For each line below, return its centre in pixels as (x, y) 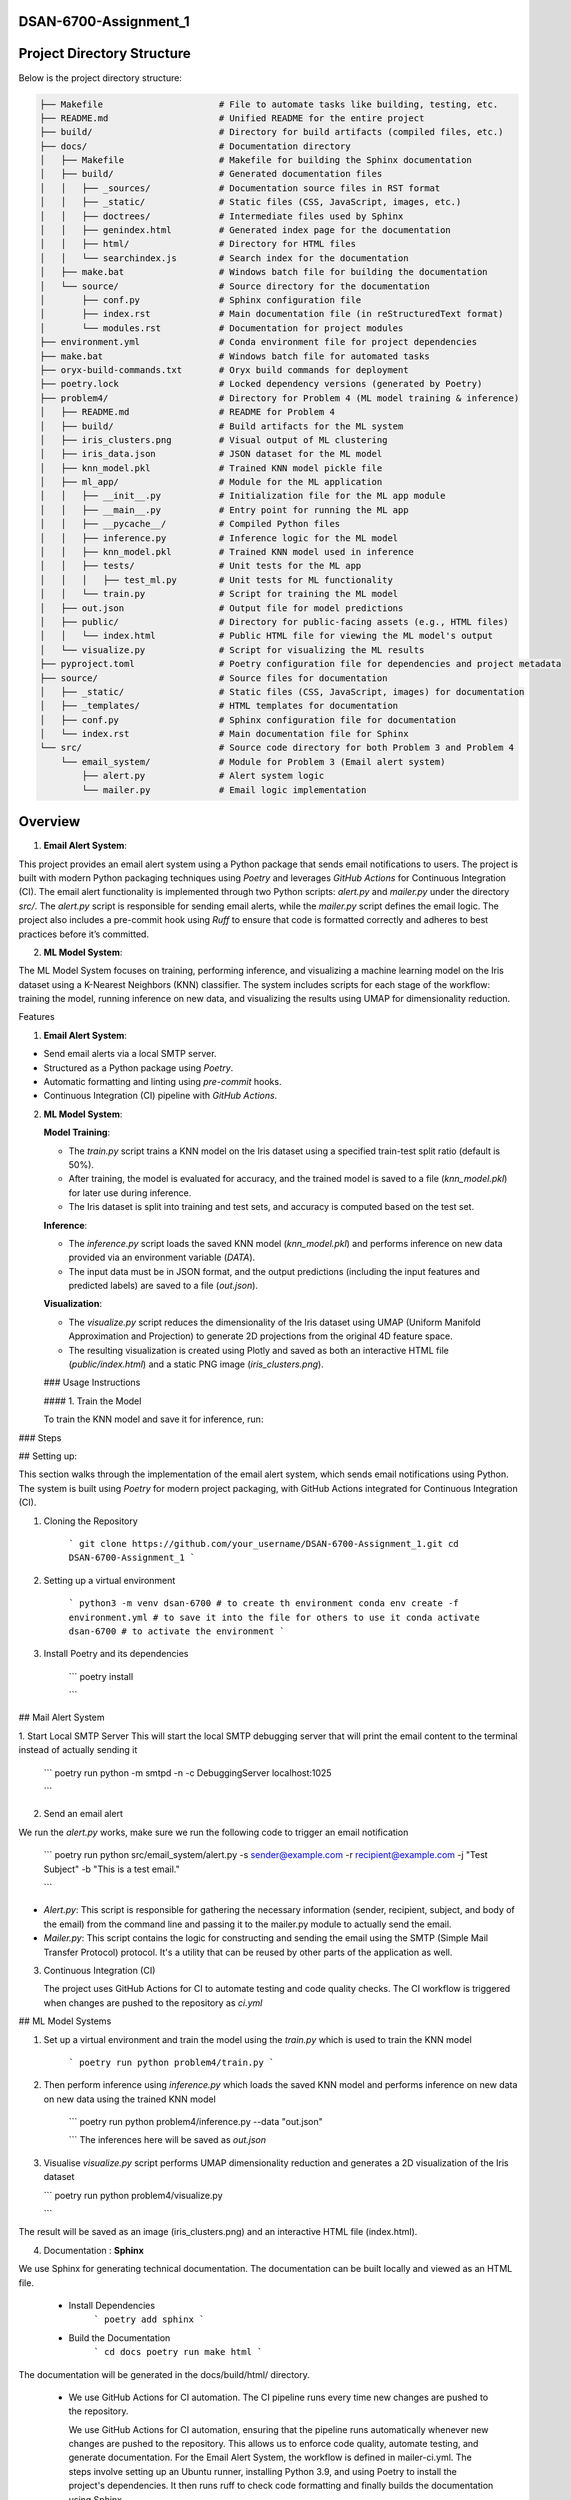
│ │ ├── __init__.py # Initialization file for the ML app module (242, 496)
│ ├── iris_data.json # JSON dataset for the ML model (211, 454)
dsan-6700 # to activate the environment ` (176, 1631)
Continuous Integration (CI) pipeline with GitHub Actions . (160, 1096)
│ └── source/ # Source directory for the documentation (234, 286)
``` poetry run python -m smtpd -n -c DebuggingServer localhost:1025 (187, 1772)
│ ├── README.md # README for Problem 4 (187, 412)
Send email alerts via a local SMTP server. (130, 1054)
